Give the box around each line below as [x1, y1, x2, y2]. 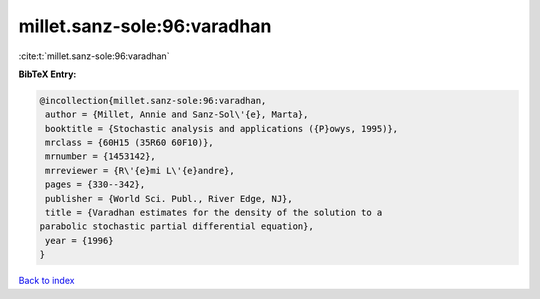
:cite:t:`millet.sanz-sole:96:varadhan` [18, 50, 170, 62]
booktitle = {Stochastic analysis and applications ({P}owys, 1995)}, [45, 123, 399, 134]
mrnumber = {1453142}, [45, 151, 157, 162]
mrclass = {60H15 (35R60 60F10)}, [45, 137, 214, 149]
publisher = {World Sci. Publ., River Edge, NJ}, [45, 193, 294, 204]
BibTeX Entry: [18, 68, 77, 80]
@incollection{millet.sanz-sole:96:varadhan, [39, 95, 267, 106]
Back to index [18, 275, 75, 287]
